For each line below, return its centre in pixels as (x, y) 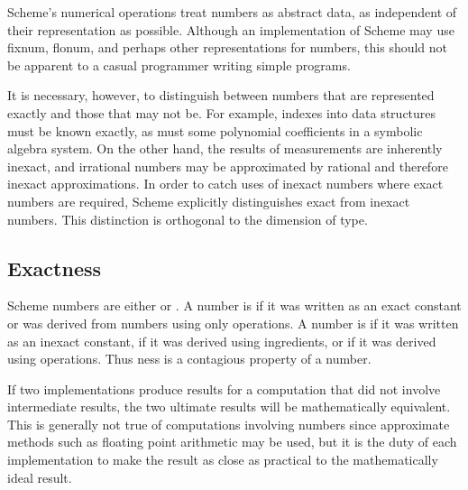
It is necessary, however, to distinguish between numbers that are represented (221, 95)
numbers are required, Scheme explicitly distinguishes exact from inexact (209, 201)
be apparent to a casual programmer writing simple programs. (179, 65)
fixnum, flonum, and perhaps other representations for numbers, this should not (228, 47)
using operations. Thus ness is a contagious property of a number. (189, 359)
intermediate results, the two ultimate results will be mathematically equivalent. (229, 407)
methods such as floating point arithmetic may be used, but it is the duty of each (232, 442)
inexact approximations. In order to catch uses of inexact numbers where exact (225, 184)
